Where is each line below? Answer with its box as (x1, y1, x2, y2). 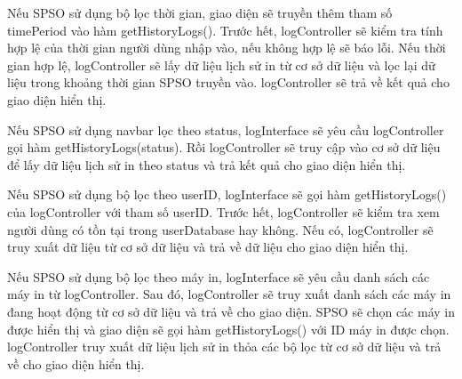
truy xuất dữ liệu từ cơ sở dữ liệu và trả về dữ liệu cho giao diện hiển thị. (7, 238, 409, 256)
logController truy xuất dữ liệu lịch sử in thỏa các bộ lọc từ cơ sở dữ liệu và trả (7, 337, 442, 356)
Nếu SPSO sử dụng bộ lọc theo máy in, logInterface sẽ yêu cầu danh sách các (7, 267, 430, 286)
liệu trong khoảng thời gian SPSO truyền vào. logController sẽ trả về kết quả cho (7, 73, 450, 92)
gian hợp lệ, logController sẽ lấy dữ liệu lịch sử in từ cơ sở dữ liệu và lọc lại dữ (7, 55, 435, 74)
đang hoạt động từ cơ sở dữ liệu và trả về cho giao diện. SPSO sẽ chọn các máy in (7, 302, 455, 320)
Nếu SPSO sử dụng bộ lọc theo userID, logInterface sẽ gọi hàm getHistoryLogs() (7, 185, 447, 204)
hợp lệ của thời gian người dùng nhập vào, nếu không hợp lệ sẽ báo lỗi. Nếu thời (7, 38, 446, 57)
